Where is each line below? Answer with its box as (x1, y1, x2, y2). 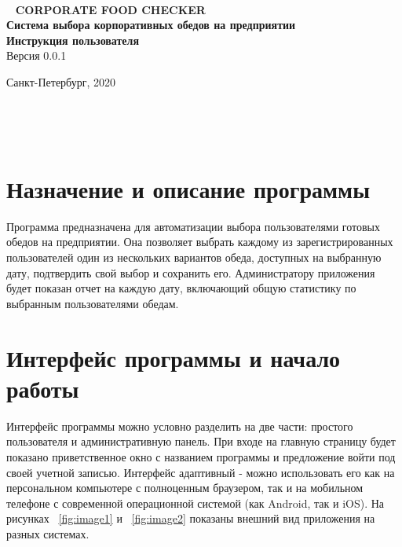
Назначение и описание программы (6, 172, 370, 204)
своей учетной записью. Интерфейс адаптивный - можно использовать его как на (6, 464, 395, 480)
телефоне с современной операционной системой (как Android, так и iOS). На (6, 494, 385, 511)
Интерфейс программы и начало (6, 341, 341, 373)
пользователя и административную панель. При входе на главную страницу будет (6, 433, 396, 450)
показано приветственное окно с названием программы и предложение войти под (6, 448, 396, 464)
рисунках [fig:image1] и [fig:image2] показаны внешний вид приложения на (6, 510, 375, 527)
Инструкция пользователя (6, 31, 140, 48)
